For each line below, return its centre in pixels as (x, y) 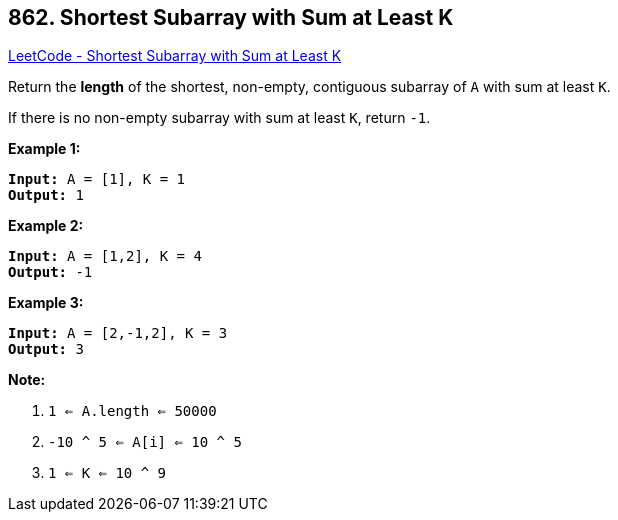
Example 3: (46, 303)
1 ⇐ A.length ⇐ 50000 (132, 411)
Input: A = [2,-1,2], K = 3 (118, 333)
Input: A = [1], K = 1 (97, 179)
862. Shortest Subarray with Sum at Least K (231, 17)
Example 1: (44, 149)
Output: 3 (46, 349)
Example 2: (46, 226)
